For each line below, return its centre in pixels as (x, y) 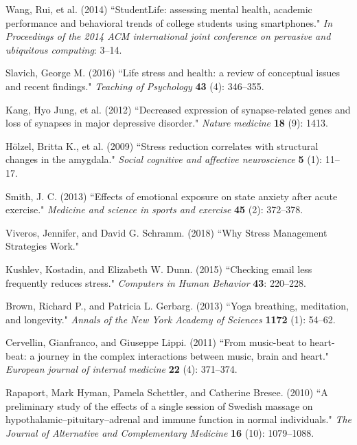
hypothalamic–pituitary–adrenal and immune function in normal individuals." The (179, 419)
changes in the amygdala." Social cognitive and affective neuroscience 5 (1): (164, 159)
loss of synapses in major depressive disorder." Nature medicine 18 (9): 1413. (167, 123)
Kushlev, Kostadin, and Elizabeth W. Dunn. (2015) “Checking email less (159, 269)
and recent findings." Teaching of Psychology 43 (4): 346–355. (135, 86)
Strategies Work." (42, 246)
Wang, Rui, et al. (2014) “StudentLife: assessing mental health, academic (159, 9)
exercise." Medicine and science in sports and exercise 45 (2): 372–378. (154, 209)
